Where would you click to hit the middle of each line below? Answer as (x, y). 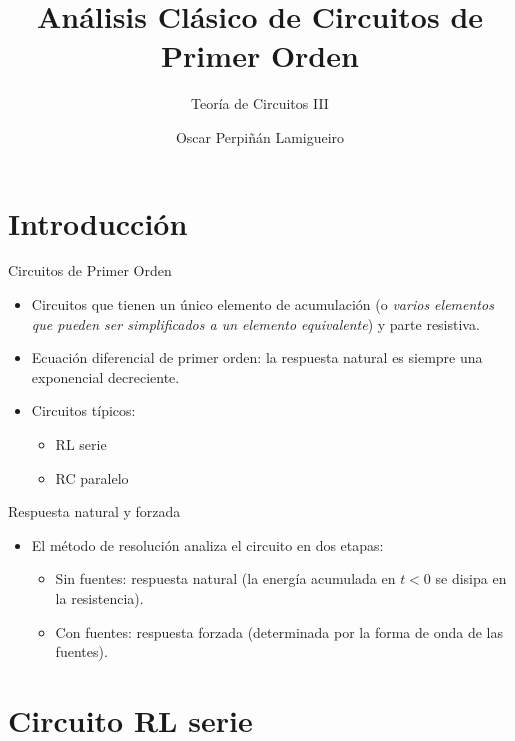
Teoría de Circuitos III (260, 103)
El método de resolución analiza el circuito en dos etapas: (207, 544)
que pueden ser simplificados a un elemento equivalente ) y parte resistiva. (255, 323)
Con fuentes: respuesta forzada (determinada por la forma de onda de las (279, 631)
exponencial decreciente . (105, 376)
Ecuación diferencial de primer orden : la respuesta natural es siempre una (257, 357)
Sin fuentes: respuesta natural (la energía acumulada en (225, 578)
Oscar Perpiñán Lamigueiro (260, 136)
